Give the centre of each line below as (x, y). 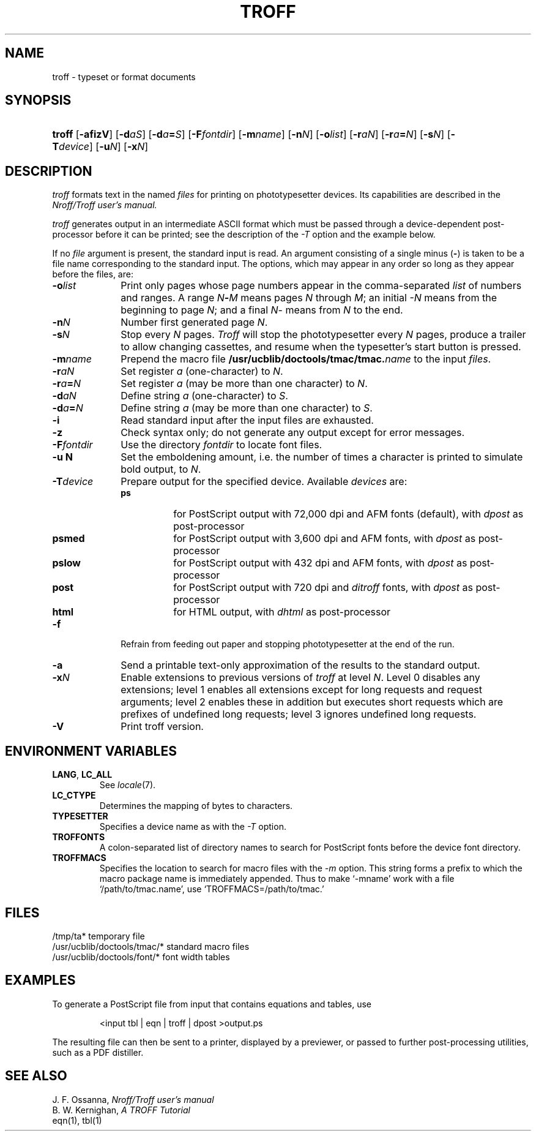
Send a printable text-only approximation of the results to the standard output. (300, 665)
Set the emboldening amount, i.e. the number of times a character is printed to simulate (322, 457)
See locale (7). (128, 785)
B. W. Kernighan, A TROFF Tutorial (121, 1110)
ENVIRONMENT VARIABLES (91, 751)
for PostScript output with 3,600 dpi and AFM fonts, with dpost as (325, 539)
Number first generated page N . (194, 322)
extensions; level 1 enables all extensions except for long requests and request (301, 690)
